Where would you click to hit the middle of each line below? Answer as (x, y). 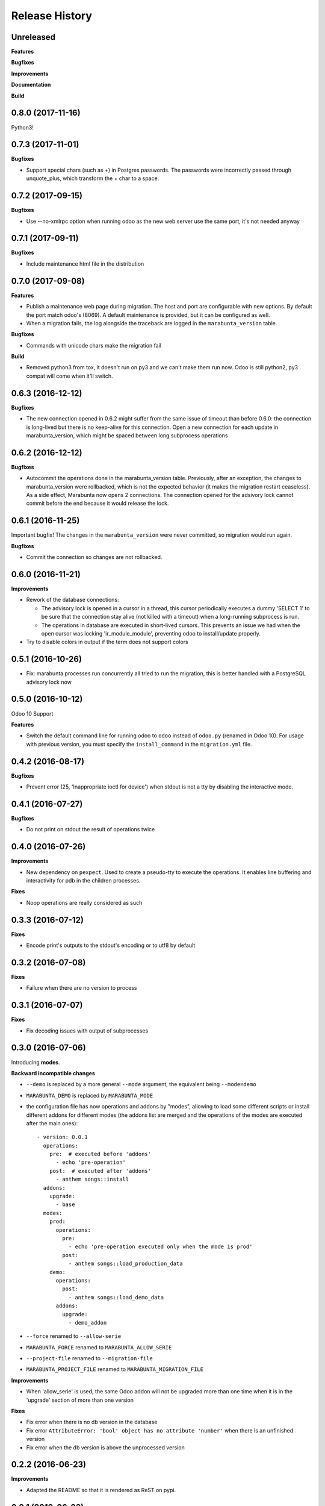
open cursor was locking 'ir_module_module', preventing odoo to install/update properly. (151, 633)
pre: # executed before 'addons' (100, 1154)
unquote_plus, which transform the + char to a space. (93, 178)
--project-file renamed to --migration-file (89, 1358)
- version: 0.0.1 (62, 1137)
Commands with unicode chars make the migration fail (94, 345)
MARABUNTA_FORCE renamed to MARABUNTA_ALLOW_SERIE (99, 1347)
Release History (52, 16)
